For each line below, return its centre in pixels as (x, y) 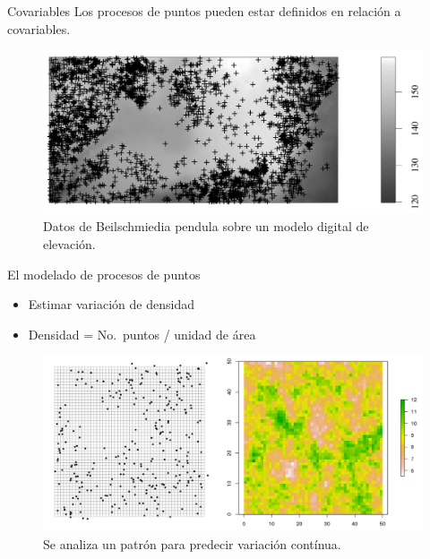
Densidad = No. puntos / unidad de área (142, 334)
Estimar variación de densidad (111, 304)
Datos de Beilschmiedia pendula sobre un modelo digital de (206, 226)
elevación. (69, 243)
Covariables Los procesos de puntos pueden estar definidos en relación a (204, 11)
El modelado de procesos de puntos (104, 274)
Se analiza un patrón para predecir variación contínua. (192, 543)
